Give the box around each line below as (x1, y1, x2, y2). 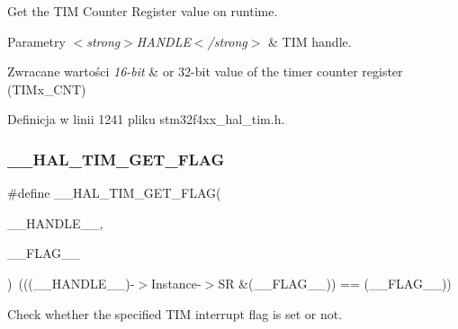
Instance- (151, 273, 202, 292)
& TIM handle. (268, 31, 352, 50)
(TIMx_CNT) (7, 79, 86, 98)
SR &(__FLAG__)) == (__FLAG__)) (218, 273, 452, 292)
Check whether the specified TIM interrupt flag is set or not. (7, 304, 343, 323)
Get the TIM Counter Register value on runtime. (7, 2, 278, 20)
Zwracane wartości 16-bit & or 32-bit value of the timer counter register (7, 62, 403, 81)
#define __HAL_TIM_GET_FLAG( (7, 183, 221, 202)
